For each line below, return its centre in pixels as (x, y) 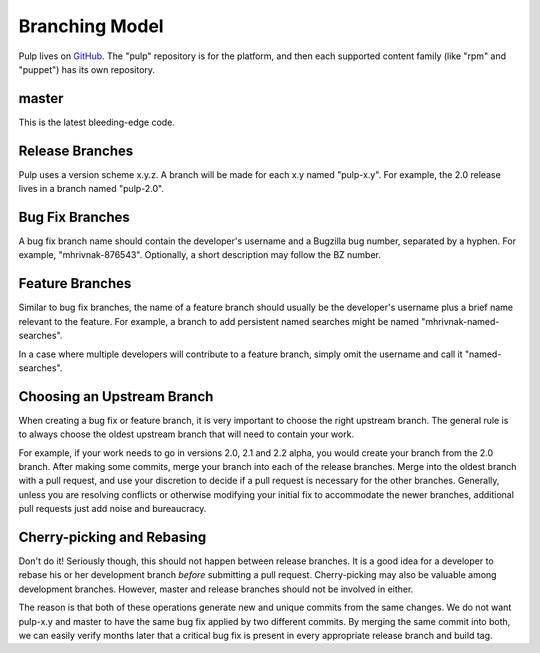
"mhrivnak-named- (460, 321)
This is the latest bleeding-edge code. (96, 122)
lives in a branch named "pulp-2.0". (91, 189)
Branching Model (91, 26)
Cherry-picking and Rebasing (112, 536)
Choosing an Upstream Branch (116, 396)
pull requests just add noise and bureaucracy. (112, 509)
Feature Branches (75, 283)
